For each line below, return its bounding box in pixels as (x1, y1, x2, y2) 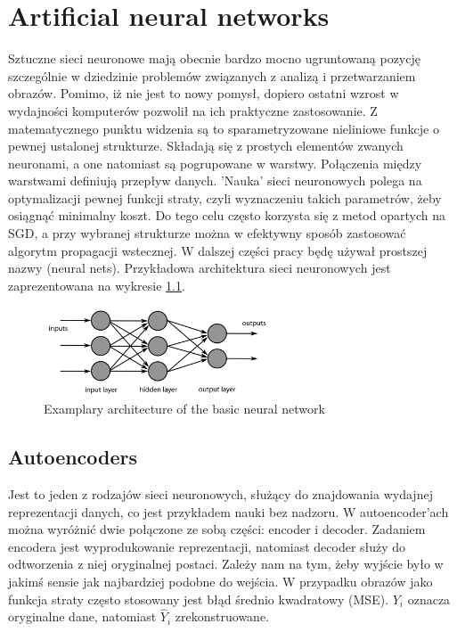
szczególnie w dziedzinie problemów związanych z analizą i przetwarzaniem (8, 66, 416, 85)
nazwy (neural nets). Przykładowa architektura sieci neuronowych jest (8, 259, 391, 277)
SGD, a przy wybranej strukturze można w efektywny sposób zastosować (8, 224, 406, 242)
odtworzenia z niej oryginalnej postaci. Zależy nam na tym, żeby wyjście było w (8, 554, 444, 573)
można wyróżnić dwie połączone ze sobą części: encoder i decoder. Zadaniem (8, 520, 426, 538)
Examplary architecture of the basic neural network (44, 399, 325, 418)
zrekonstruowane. (175, 607, 269, 626)
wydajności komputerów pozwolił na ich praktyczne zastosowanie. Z (8, 101, 378, 119)
